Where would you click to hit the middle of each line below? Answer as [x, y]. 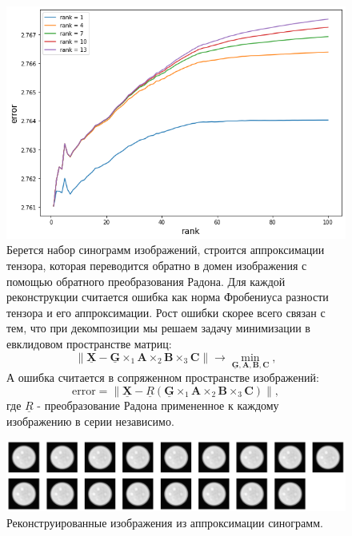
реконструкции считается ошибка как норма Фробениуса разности [168, 297]
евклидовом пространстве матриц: [89, 343]
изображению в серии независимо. [90, 421]
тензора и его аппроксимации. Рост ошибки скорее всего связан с [166, 312]
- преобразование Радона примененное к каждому [158, 405]
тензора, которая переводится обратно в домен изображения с [157, 265]
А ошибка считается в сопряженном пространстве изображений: [163, 377]
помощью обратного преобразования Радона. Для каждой [146, 281]
